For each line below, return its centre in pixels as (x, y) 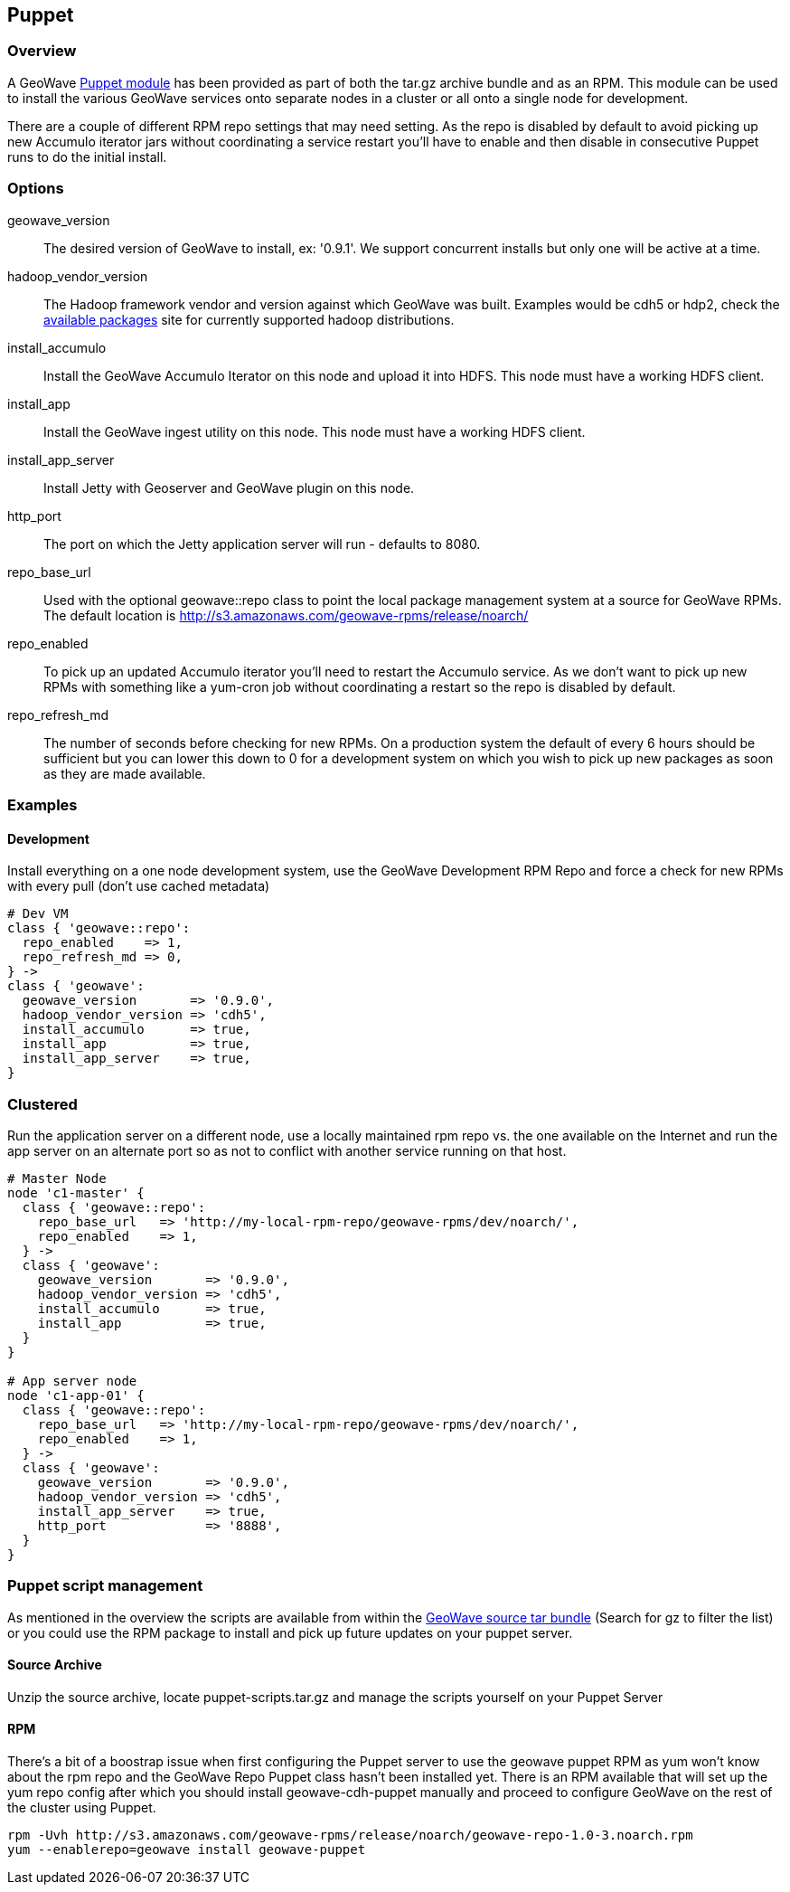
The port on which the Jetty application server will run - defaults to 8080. (262, 544)
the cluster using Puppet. (82, 1808)
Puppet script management (105, 1586)
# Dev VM (38, 914)
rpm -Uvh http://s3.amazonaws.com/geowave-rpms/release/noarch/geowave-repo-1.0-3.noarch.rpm (350, 1835)
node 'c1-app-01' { (76, 1395)
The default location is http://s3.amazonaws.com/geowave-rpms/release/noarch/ (286, 615)
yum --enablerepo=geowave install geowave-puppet (187, 1850)
